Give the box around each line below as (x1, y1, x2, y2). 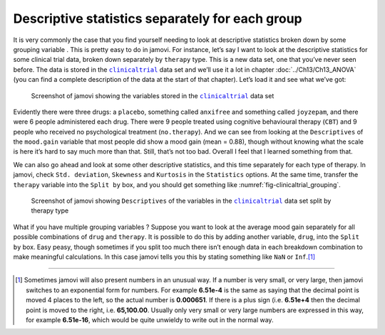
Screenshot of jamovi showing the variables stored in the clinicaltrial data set (31, 91, 274, 100)
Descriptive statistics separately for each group (13, 11, 302, 26)
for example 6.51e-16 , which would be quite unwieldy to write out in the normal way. (26, 315, 274, 324)
